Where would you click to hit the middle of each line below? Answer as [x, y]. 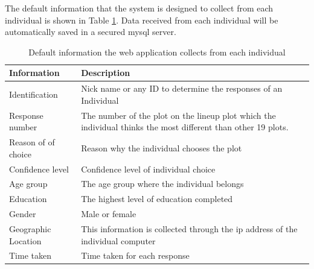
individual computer [118, 240]
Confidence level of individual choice [148, 169]
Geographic [30, 228]
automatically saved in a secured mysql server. [91, 32]
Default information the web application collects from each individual [157, 52]
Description [106, 73]
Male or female [109, 214]
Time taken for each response [135, 255]
